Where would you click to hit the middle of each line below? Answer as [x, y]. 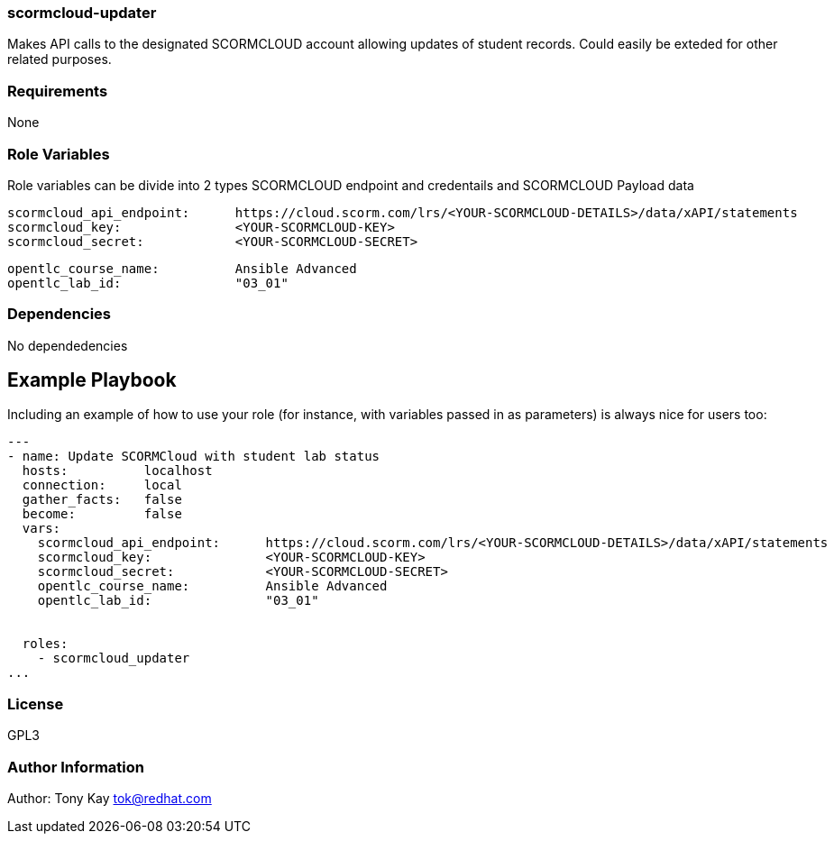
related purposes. [60, 59]
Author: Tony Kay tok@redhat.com [110, 798]
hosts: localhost [117, 471]
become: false [102, 514]
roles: [45, 644]
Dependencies [60, 314]
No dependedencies [68, 345]
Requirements [58, 91]
